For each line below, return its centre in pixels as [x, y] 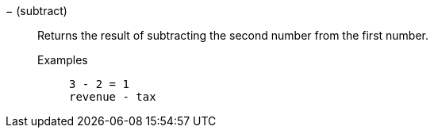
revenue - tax [113, 97]
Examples [63, 60]
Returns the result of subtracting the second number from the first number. [233, 35]
